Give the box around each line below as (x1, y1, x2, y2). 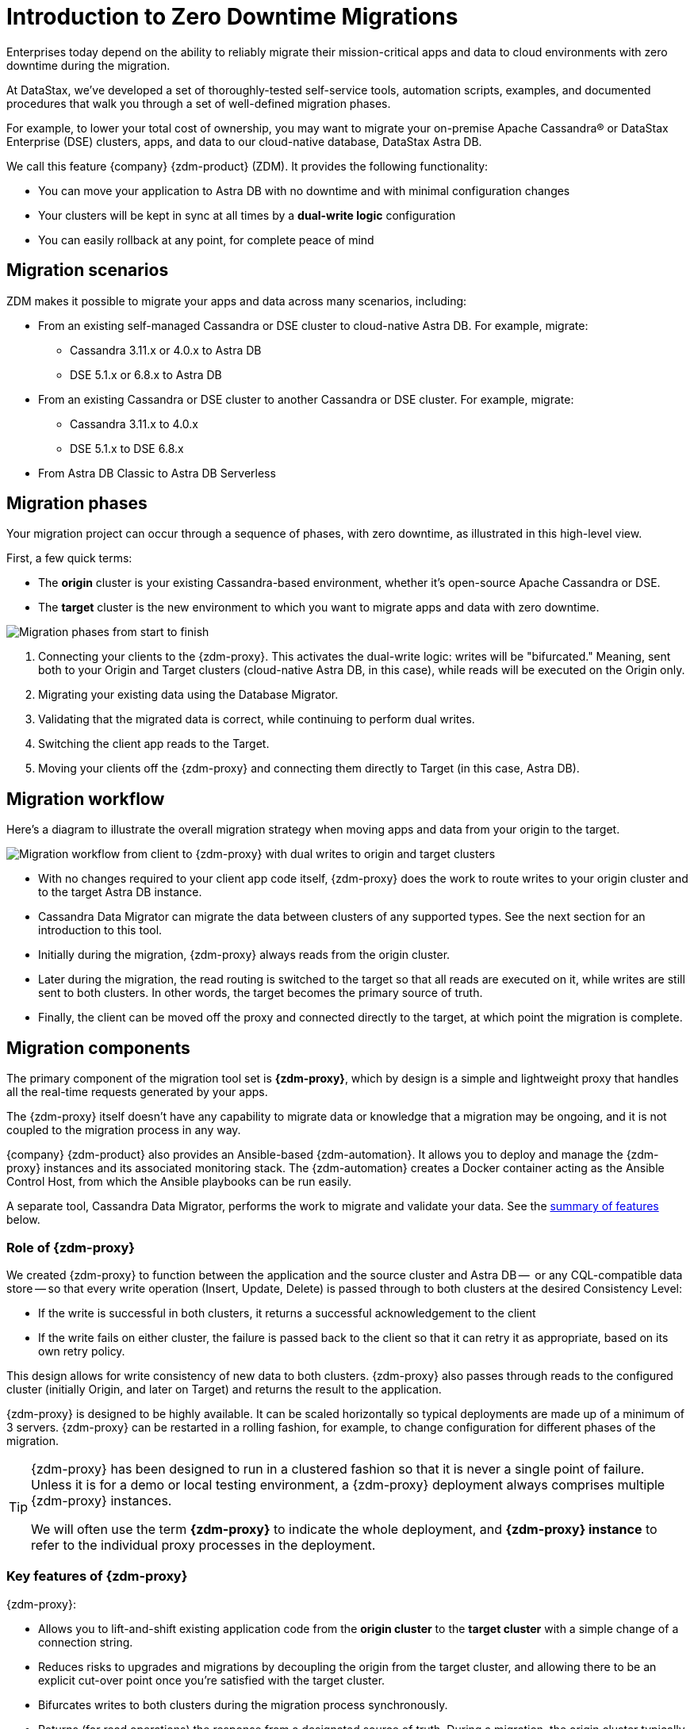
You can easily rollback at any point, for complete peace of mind (38, 232, 374, 247)
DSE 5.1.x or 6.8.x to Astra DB (70, 367, 222, 381)
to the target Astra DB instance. (38, 885, 202, 899)
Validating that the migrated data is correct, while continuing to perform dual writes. (38, 712, 475, 726)
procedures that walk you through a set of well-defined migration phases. (6, 96, 391, 110)
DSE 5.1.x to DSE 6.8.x (70, 441, 184, 455)
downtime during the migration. (6, 58, 171, 72)
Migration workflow (6, 788, 165, 809)
